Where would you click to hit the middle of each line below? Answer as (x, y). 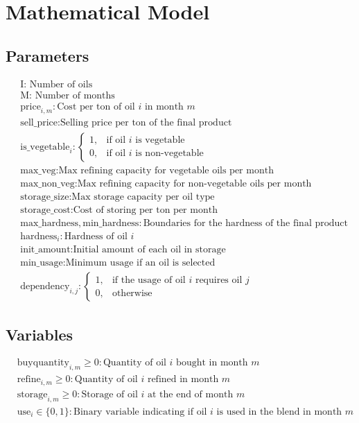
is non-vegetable (169, 154)
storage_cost (45, 210)
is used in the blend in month (279, 412)
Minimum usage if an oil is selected (140, 263)
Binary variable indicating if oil (140, 412)
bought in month (212, 363)
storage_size (45, 197)
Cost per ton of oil (96, 106)
